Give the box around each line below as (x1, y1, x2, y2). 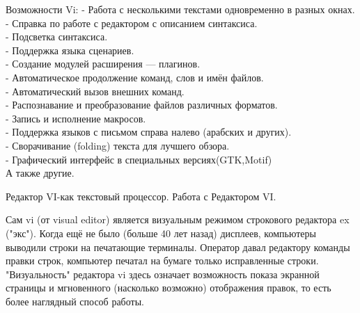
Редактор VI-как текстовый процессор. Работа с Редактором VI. (6, 188, 276, 203)
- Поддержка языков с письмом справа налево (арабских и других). (6, 125, 292, 139)
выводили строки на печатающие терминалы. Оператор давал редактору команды (6, 239, 350, 254)
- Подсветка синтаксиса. (6, 29, 108, 44)
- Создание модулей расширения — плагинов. (6, 56, 201, 71)
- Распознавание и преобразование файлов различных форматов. (6, 97, 278, 112)
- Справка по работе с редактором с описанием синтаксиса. (6, 15, 258, 30)
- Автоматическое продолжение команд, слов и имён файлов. (6, 70, 264, 84)
